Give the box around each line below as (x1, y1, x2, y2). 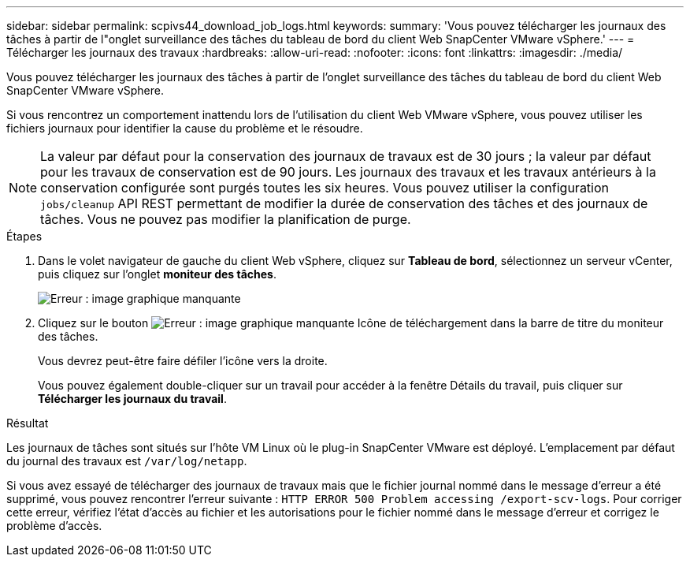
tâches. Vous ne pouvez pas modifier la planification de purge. (40, 211, 411, 227)
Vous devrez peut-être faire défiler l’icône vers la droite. (38, 354, 328, 367)
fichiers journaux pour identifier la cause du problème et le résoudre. (6, 121, 363, 135)
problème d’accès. (6, 519, 102, 532)
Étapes (6, 229, 43, 243)
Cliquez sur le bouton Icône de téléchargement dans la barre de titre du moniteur (38, 316, 664, 330)
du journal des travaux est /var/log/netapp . (6, 454, 247, 468)
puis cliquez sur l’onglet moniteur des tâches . (38, 267, 276, 281)
